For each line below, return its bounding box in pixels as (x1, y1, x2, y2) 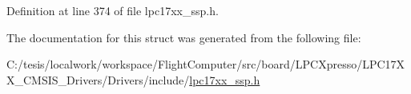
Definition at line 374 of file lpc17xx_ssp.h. (6, 2, 219, 18)
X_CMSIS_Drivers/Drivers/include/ (6, 71, 190, 88)
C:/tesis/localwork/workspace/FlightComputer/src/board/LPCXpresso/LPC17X (6, 56, 405, 72)
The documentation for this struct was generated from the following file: (6, 29, 361, 45)
